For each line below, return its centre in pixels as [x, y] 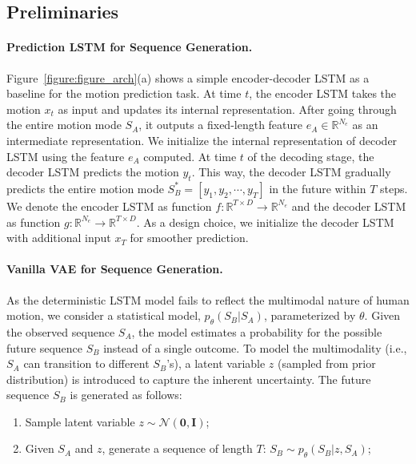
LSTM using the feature [66, 156]
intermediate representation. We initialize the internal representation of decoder [202, 140]
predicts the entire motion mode [85, 188]
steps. [394, 188]
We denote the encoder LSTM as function [109, 206]
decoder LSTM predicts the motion [93, 172]
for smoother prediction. [189, 238]
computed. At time [190, 156]
